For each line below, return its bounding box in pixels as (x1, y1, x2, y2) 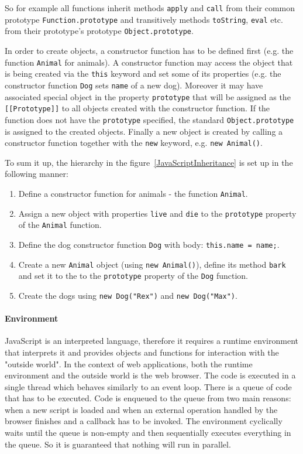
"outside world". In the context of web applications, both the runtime (5, 357, 253, 370)
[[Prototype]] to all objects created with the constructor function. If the (5, 102, 270, 114)
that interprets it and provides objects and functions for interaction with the (5, 346, 279, 358)
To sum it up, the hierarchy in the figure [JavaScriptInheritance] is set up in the (5, 156, 293, 168)
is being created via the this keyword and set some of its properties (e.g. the (5, 67, 281, 80)
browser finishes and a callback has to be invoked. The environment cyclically (5, 415, 283, 427)
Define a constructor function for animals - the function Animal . (18, 187, 248, 199)
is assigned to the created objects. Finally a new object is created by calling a (5, 125, 283, 137)
